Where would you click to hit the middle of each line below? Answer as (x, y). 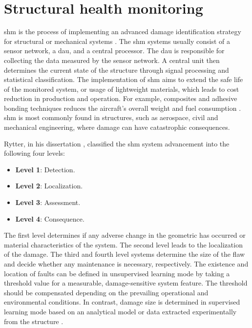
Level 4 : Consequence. (50, 218)
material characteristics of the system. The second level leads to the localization (123, 244)
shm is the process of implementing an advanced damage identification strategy (123, 31)
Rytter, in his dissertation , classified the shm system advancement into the (117, 143)
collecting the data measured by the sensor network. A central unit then (112, 60)
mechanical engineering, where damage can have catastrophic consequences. (117, 127)
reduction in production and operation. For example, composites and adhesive (121, 98)
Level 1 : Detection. (45, 169)
